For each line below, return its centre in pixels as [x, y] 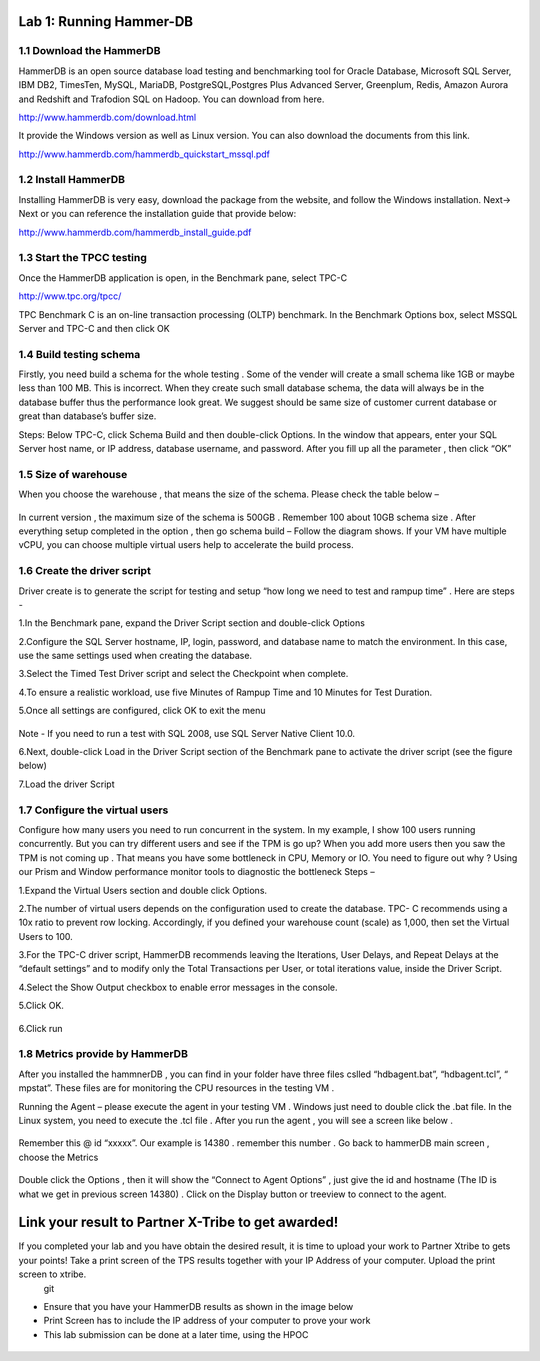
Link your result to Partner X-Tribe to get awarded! [178, 1222]
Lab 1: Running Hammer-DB [106, 21]
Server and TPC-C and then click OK [94, 328]
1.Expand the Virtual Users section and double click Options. [143, 890]
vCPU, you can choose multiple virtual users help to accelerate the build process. [186, 545]
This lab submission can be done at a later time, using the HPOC [176, 1334]
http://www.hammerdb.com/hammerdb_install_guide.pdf [135, 232]
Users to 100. [46, 936]
